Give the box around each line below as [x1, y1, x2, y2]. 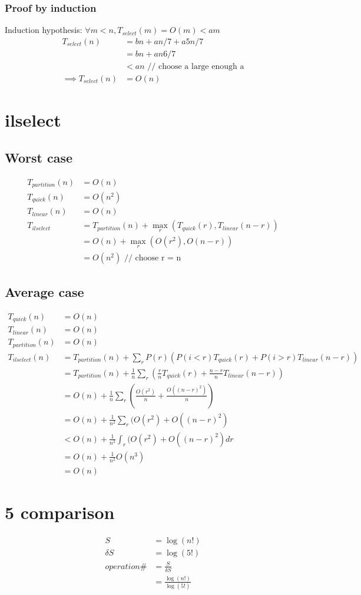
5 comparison [5, 500, 115, 524]
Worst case [5, 148, 73, 166]
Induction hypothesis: [5, 24, 82, 36]
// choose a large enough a [147, 62, 244, 71]
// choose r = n [124, 253, 181, 262]
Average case [5, 282, 84, 300]
